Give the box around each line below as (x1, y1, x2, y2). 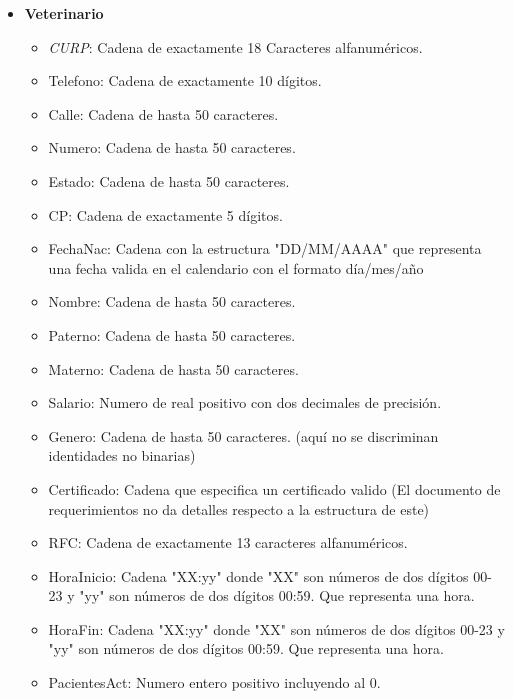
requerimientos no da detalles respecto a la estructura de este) (48, 498, 430, 519)
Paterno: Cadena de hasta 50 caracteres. (48, 324, 296, 345)
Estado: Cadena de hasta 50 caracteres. (48, 170, 290, 191)
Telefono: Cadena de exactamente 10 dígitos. (48, 70, 322, 91)
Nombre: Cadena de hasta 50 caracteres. (48, 291, 296, 312)
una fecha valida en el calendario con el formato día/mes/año (48, 257, 424, 278)
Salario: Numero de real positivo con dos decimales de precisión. (48, 392, 442, 413)
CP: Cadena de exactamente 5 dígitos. (48, 204, 283, 225)
